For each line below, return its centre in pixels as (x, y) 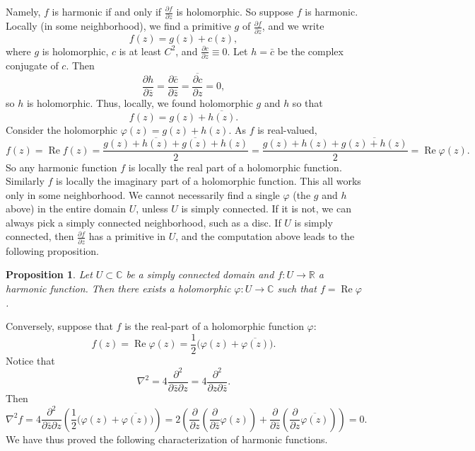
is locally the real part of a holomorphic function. (235, 167)
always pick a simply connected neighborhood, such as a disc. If (143, 222)
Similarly (25, 181)
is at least (140, 51)
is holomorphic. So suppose (235, 11)
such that (297, 288)
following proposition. (52, 250)
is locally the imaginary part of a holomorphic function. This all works (209, 181)
